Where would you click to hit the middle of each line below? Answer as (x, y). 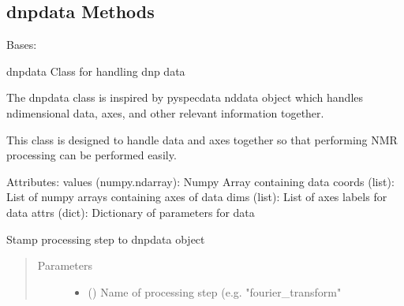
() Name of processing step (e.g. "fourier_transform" (215, 291)
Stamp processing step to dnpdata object (106, 239)
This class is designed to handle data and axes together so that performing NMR (202, 139)
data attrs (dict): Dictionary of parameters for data (131, 212)
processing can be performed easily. (92, 155)
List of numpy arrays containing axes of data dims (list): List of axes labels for (197, 197)
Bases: (22, 45)
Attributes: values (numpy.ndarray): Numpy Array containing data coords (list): (200, 181)
